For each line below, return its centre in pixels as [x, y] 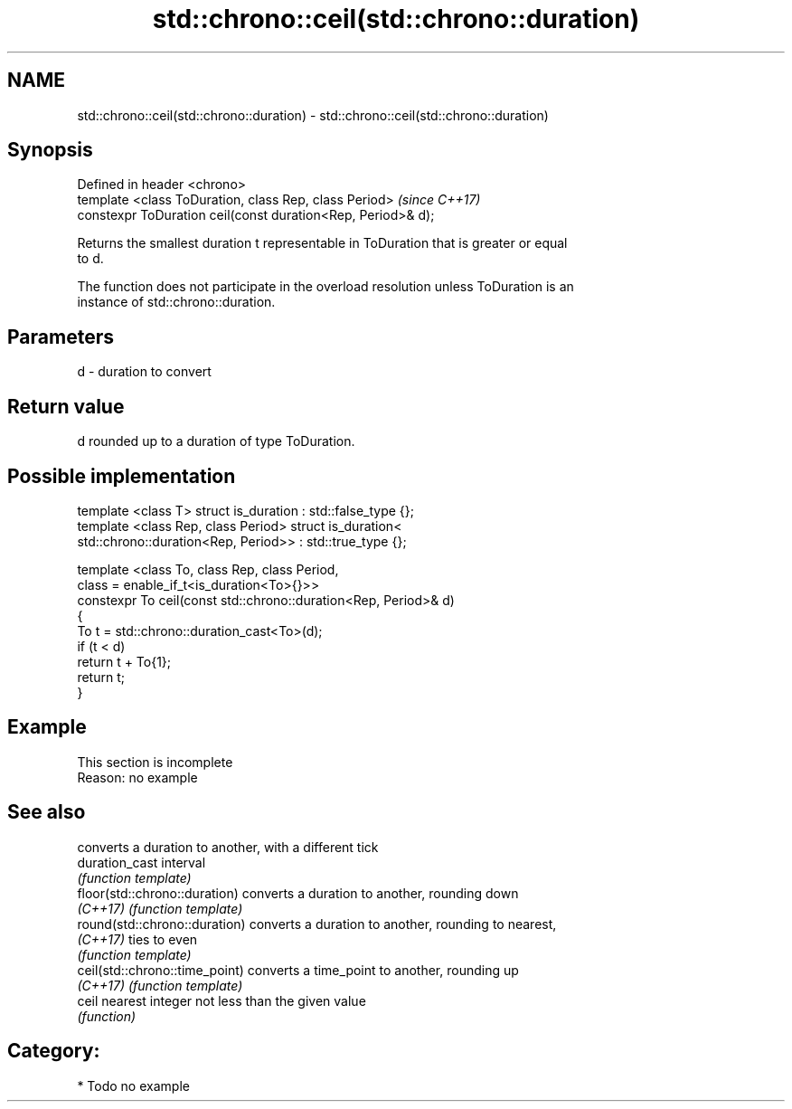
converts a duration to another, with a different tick [228, 847]
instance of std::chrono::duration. [176, 302]
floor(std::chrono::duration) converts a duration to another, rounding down [298, 893]
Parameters [61, 336]
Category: [54, 1051]
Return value [66, 406]
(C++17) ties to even [137, 939]
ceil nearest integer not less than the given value [222, 1000]
